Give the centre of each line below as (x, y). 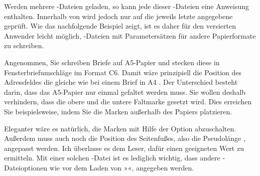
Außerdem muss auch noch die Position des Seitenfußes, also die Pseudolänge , (125, 138)
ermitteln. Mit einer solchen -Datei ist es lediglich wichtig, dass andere (112, 158)
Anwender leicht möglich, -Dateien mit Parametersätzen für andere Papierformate (130, 35)
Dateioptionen (26, 167)
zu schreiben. (24, 45)
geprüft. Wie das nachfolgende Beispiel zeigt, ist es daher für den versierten (120, 26)
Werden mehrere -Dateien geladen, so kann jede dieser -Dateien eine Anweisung (127, 6)
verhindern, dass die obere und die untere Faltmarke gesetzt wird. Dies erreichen (128, 102)
